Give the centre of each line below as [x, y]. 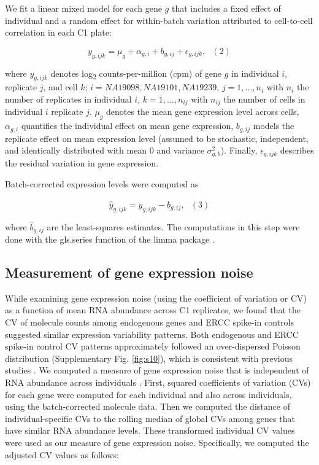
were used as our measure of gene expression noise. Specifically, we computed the [157, 442]
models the [274, 126]
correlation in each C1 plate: [58, 32]
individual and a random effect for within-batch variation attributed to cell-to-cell [159, 20]
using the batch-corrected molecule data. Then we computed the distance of [148, 406]
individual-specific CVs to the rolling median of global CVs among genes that [150, 418]
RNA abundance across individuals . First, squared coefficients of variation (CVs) [158, 382]
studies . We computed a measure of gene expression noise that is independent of [157, 370]
